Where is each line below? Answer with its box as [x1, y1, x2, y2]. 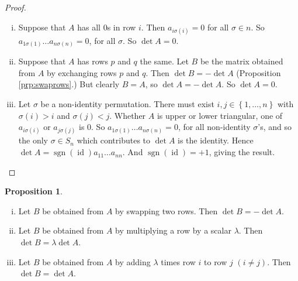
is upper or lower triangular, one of [157, 109, 283, 121]
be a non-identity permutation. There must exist [40, 98, 214, 110]
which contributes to [77, 134, 151, 146]
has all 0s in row [77, 20, 136, 33]
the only [18, 134, 48, 146]
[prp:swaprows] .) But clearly [18, 78, 120, 90]
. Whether [109, 109, 146, 121]
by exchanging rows [47, 66, 117, 78]
